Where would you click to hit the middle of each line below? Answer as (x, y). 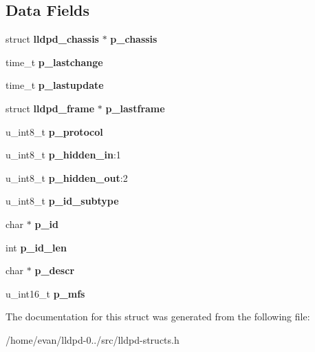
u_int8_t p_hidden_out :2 (67, 177)
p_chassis (134, 39)
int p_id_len (36, 247)
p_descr (55, 270)
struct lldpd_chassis (52, 39)
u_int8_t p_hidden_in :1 (63, 155)
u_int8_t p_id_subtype (62, 201)
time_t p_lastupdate (55, 85)
